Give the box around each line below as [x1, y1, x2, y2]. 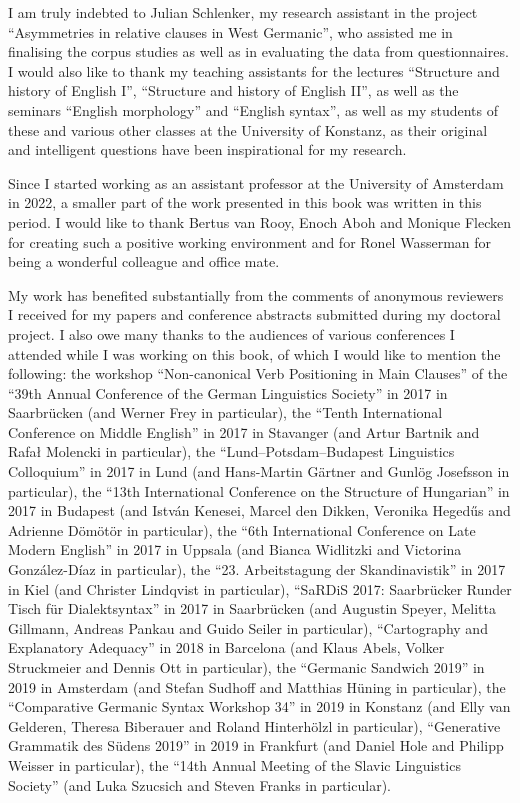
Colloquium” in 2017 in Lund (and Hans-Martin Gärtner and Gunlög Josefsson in [8, 461, 510, 482]
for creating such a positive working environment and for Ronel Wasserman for [8, 231, 492, 252]
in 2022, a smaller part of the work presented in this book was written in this [8, 192, 482, 213]
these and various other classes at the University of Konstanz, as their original [8, 119, 488, 140]
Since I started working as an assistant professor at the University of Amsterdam [8, 172, 504, 193]
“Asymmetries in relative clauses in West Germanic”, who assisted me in [8, 21, 453, 42]
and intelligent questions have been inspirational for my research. [8, 139, 407, 160]
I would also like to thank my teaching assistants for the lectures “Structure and [8, 60, 500, 81]
